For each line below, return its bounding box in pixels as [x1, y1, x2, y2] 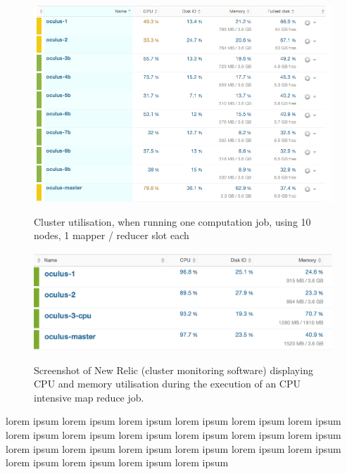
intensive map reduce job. [34, 390, 144, 404]
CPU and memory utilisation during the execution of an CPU [34, 376, 301, 391]
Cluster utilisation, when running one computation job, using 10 [34, 214, 311, 229]
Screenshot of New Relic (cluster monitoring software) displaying [34, 362, 313, 377]
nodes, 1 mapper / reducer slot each [34, 228, 189, 243]
